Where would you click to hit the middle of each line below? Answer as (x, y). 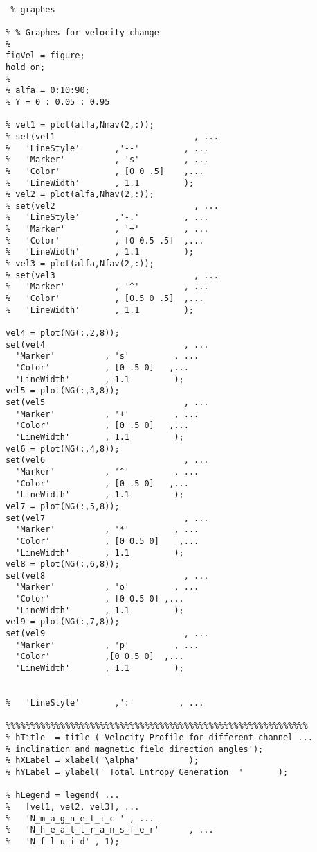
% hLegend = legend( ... (63, 795)
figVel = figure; (45, 56)
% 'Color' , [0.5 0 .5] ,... (105, 299)
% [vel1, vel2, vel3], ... (73, 807)
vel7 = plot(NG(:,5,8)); (63, 506)
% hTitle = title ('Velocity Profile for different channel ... (159, 738)
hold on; (26, 67)
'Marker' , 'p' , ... (107, 645)
